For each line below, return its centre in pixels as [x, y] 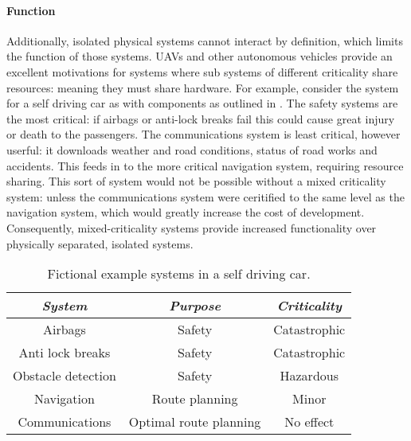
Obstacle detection [65, 376]
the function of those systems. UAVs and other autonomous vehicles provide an [200, 56]
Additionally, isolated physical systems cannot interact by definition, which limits [205, 40]
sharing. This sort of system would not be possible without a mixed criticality [196, 181]
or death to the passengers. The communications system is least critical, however [204, 134]
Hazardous [309, 376]
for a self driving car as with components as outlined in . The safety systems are [202, 103]
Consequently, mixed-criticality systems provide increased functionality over [192, 227]
